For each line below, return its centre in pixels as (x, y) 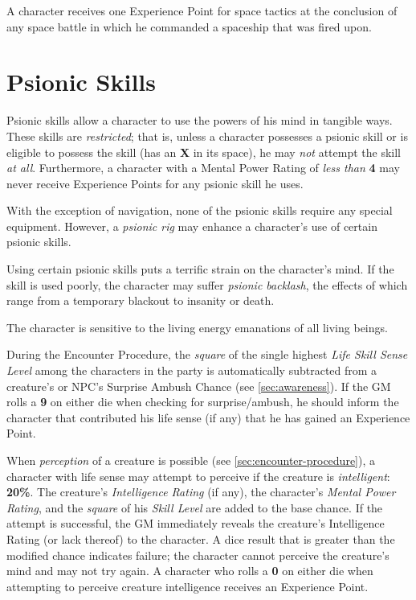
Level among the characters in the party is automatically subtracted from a (192, 370)
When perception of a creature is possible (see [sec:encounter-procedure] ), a (191, 460)
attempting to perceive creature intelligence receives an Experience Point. (188, 586)
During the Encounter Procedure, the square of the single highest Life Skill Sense (207, 354)
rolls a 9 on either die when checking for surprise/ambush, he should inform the (203, 402)
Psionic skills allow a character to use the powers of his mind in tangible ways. (200, 120)
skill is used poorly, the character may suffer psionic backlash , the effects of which (207, 284)
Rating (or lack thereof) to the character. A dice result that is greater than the (201, 538)
